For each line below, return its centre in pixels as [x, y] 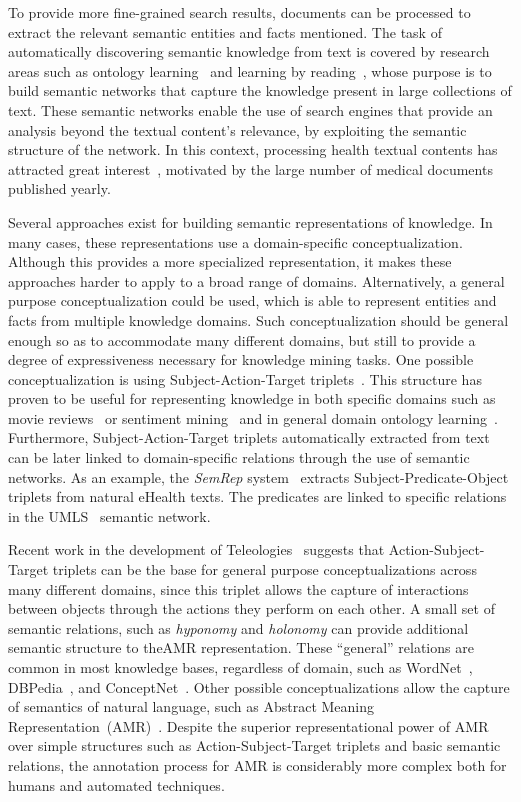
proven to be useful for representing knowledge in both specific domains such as [252, 398]
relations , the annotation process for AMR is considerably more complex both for [257, 764]
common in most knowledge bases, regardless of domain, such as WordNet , [240, 667]
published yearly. [59, 188]
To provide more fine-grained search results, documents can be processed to [239, 12]
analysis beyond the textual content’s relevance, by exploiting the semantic [237, 129]
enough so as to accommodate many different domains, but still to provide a [242, 339]
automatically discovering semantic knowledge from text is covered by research [249, 51]
